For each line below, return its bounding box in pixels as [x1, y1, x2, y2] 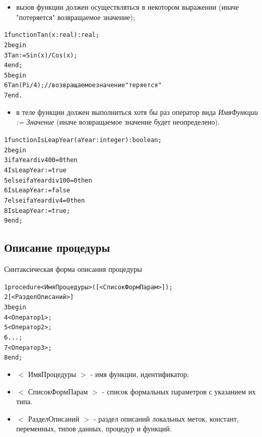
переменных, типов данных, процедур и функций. [16, 423, 172, 434]
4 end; [4, 62, 23, 69]
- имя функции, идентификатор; [90, 368, 189, 379]
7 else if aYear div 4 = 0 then [4, 196, 85, 204]
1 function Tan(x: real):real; [4, 31, 100, 39]
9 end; [4, 217, 23, 225]
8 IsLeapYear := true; [4, 207, 70, 214]
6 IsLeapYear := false [4, 187, 70, 194]
